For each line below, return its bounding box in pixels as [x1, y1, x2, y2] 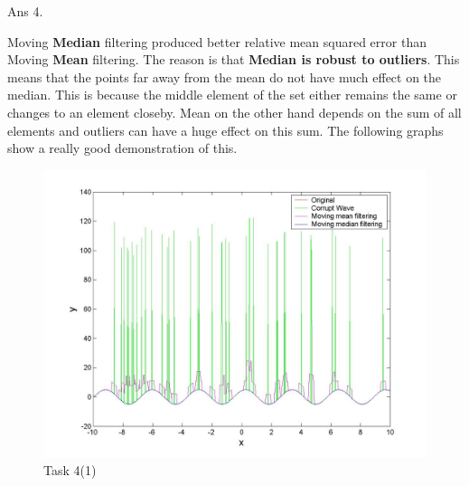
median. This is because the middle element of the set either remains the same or [7, 85, 457, 104]
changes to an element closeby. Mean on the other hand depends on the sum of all [7, 102, 462, 121]
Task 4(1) [43, 461, 97, 480]
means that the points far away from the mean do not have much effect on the [7, 67, 442, 86]
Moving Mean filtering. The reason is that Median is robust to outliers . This [7, 50, 460, 69]
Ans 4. [7, 2, 43, 20]
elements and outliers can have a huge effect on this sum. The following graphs [7, 120, 444, 139]
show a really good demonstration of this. [7, 138, 238, 157]
